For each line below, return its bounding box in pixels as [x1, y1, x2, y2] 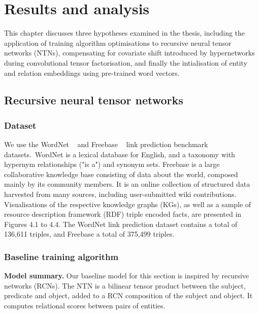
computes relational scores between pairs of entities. [4, 300, 166, 311]
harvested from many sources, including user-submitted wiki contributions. [4, 189, 237, 199]
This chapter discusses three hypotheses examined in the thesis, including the [4, 27, 245, 38]
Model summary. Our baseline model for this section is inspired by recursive [4, 270, 249, 281]
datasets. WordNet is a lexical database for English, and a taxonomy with [4, 149, 235, 159]
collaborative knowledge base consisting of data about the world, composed [4, 168, 238, 179]
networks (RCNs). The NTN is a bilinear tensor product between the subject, [4, 280, 246, 291]
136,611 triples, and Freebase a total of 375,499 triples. [4, 229, 175, 239]
